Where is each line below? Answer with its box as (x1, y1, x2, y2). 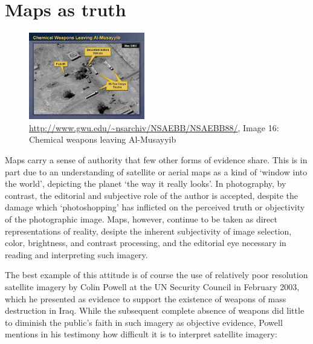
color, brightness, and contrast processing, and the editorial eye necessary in (5, 236, 286, 249)
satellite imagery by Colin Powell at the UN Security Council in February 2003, (5, 280, 300, 293)
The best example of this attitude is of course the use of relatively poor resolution (5, 268, 308, 281)
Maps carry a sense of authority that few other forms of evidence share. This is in (5, 154, 308, 166)
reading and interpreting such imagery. (5, 248, 148, 261)
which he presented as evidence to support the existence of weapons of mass (5, 292, 286, 305)
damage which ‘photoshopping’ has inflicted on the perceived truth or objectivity (5, 201, 305, 213)
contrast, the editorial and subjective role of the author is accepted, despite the (5, 189, 298, 201)
